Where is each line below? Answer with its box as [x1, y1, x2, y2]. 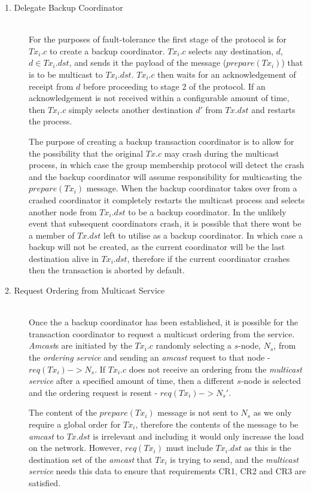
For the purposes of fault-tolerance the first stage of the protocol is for [29, 33, 286, 45]
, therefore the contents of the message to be [135, 418, 298, 430]
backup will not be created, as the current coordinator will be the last [29, 240, 285, 253]
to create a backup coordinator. [50, 44, 165, 57]
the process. [29, 115, 72, 127]
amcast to [29, 429, 64, 442]
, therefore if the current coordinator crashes [127, 252, 290, 264]
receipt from [29, 80, 74, 92]
